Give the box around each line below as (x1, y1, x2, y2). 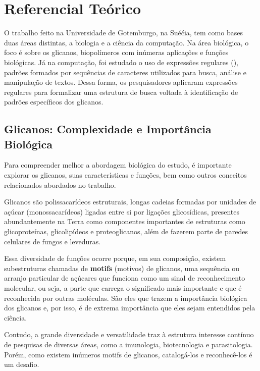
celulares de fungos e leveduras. (4, 236, 101, 246)
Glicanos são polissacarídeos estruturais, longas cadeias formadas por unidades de (4, 196, 256, 207)
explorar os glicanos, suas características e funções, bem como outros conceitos (4, 170, 247, 180)
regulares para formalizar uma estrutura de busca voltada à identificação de (4, 86, 238, 97)
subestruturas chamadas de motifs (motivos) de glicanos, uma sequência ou (4, 262, 240, 273)
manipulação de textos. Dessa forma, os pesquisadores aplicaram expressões (4, 77, 238, 87)
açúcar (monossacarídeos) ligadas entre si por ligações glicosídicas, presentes (4, 206, 240, 217)
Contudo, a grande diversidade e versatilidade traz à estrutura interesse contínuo (4, 329, 254, 340)
